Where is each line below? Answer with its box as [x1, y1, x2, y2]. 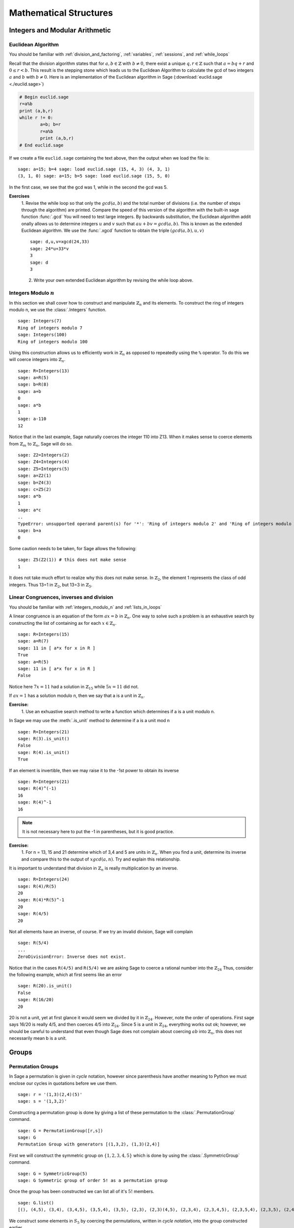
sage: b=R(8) [18, 382, 49, 388]
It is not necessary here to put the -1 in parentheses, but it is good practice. [22, 829, 174, 835]
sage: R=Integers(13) [18, 368, 70, 373]
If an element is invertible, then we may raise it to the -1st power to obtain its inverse [9, 767, 179, 773]
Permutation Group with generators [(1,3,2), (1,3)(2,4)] [18, 1142, 160, 1147]
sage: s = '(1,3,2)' [18, 1098, 67, 1104]
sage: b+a [18, 528, 41, 533]
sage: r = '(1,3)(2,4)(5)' [18, 1092, 83, 1097]
